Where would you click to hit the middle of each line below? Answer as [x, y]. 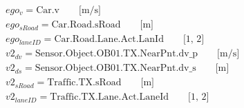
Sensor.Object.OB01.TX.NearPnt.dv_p [117, 54]
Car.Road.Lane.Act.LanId [109, 40]
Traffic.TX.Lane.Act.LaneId [110, 97]
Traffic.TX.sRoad [84, 83]
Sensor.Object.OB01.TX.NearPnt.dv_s [115, 68]
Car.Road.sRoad [86, 25]
